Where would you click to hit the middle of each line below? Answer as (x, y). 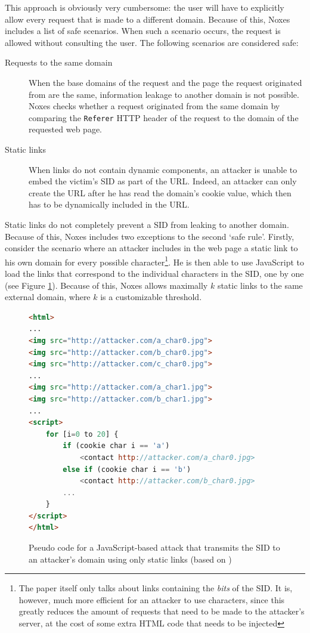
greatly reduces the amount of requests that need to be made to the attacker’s (162, 611)
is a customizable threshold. (151, 297)
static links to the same (260, 285)
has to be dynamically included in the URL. (109, 204)
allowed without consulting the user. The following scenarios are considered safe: (152, 42)
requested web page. (65, 129)
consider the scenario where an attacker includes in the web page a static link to (151, 248)
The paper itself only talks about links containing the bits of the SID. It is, (156, 588)
